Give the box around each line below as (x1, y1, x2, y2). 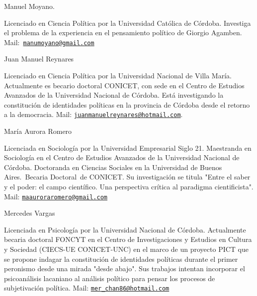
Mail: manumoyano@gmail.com (4, 37, 94, 47)
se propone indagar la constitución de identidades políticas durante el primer (4, 253, 238, 264)
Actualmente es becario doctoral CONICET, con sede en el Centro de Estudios (4, 80, 245, 90)
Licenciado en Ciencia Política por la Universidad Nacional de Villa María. (4, 70, 232, 81)
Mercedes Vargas (4, 208, 55, 218)
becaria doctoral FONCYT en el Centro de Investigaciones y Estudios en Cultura (4, 234, 252, 244)
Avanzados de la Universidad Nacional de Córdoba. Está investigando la (4, 90, 224, 100)
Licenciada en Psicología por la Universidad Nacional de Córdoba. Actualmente (4, 224, 246, 235)
